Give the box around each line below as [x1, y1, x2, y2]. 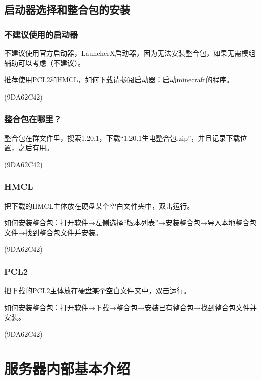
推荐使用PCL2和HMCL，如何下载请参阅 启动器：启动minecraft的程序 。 [4, 74, 234, 85]
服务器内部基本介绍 [4, 358, 131, 378]
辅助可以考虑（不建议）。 [4, 57, 85, 68]
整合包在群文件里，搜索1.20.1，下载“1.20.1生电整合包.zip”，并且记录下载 [4, 132, 240, 143]
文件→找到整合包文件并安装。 [4, 227, 102, 237]
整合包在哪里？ [4, 113, 62, 125]
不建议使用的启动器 [4, 28, 78, 40]
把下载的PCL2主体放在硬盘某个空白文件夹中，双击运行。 [4, 285, 191, 296]
